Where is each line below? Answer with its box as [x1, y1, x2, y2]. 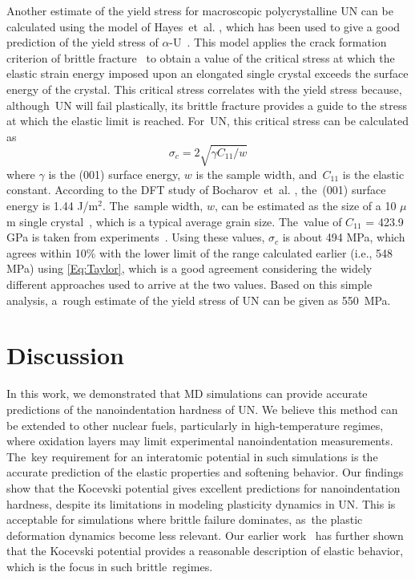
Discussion [6, 339, 124, 371]
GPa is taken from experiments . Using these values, [6, 229, 265, 245]
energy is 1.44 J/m [6, 197, 99, 214]
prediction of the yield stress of [6, 34, 159, 51]
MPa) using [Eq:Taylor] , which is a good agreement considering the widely [6, 260, 373, 277]
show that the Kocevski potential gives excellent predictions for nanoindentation [6, 479, 401, 496]
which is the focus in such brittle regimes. [6, 558, 213, 574]
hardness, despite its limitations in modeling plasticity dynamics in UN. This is [6, 495, 396, 512]
